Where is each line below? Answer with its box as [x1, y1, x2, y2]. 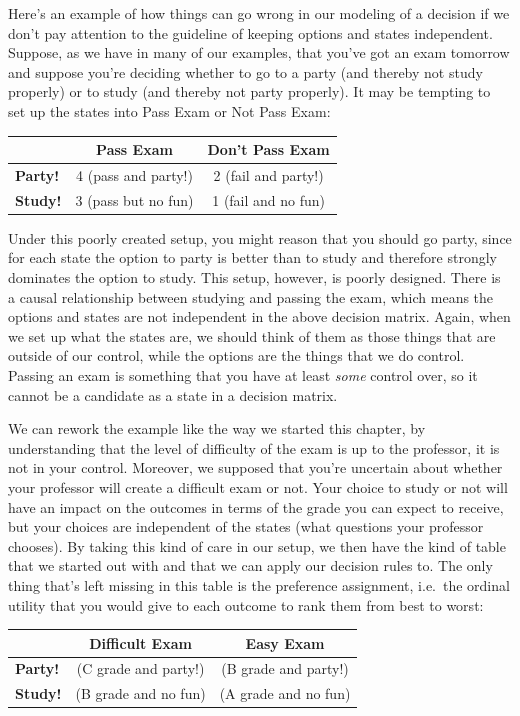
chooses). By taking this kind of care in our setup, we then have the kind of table [8, 535, 506, 556]
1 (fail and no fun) [212, 189, 326, 210]
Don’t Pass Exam [207, 139, 330, 160]
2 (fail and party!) [213, 164, 324, 185]
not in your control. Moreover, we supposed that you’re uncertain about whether [8, 457, 503, 478]
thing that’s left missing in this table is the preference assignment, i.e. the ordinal [8, 574, 510, 595]
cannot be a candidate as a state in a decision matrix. [8, 384, 338, 405]
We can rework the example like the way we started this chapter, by [8, 418, 426, 439]
